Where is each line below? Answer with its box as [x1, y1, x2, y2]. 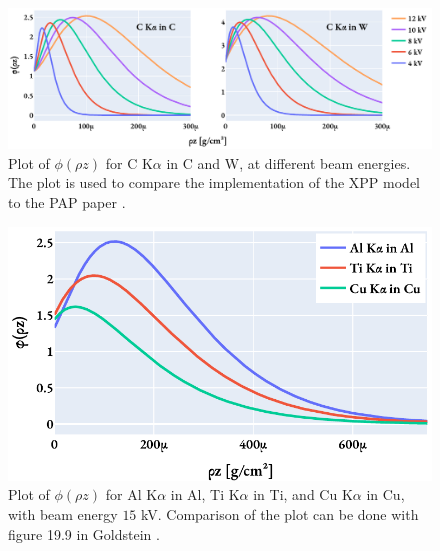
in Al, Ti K [170, 484, 240, 505]
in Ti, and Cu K [253, 484, 353, 505]
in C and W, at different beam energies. [166, 152, 411, 173]
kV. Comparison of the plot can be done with [141, 504, 419, 525]
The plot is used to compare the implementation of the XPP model [8, 172, 421, 193]
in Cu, [366, 484, 405, 505]
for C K [105, 152, 153, 173]
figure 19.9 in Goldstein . [8, 523, 160, 544]
